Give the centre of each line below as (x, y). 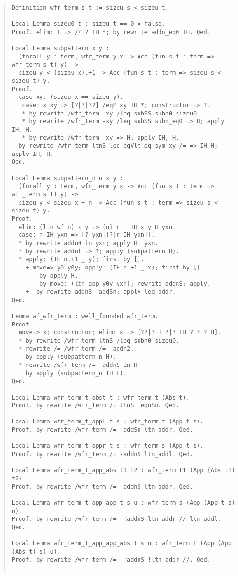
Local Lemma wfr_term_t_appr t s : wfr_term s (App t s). (108, 446)
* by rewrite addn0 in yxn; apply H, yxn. (89, 243)
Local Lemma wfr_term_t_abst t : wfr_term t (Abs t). (100, 397)
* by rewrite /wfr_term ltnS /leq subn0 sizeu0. (99, 340)
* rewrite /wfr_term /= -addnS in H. (80, 365)
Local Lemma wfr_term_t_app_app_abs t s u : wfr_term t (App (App (121, 544)
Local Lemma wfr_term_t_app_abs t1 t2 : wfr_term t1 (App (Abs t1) (123, 470)
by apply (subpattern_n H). (71, 357)
